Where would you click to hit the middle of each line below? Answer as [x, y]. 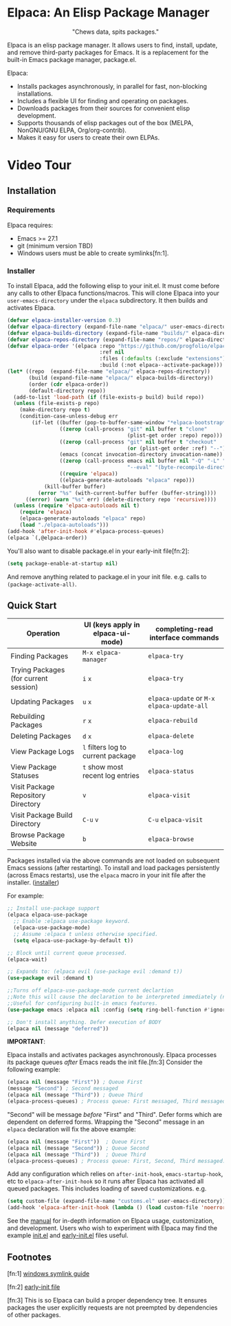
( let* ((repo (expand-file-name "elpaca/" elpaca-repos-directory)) [109, 372]
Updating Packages [42, 702]
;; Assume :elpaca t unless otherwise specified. [86, 934]
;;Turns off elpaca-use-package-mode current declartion [90, 991]
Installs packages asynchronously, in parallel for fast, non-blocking [112, 86]
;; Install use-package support [53, 909]
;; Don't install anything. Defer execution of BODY [84, 1022]
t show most [103, 767]
